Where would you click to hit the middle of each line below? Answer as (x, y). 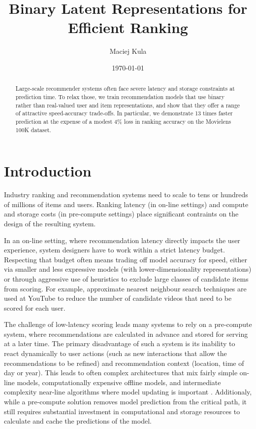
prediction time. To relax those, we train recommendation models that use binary (120, 96)
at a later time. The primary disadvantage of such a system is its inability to (120, 343)
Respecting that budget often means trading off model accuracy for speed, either (126, 259)
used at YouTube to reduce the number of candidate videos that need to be (118, 298)
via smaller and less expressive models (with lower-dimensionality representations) (128, 269)
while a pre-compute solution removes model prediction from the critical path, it (126, 402)
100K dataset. (33, 129)
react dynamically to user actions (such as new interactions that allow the (115, 353)
